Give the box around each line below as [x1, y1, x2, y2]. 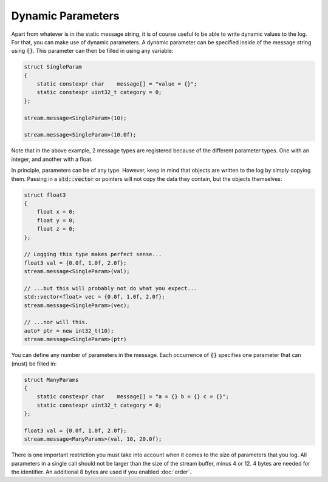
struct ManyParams [24, 376, 79, 383]
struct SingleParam [24, 64, 82, 70]
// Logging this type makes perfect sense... [24, 251, 162, 258]
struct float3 [24, 191, 66, 199]
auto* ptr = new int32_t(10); [24, 327, 114, 334]
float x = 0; [36, 208, 76, 216]
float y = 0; [36, 217, 76, 224]
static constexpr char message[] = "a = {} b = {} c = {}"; [36, 393, 230, 400]
